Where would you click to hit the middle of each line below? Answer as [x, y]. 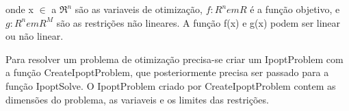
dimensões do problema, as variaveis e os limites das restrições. [137, 99]
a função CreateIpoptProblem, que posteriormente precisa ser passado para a [167, 72]
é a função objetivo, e [295, 9]
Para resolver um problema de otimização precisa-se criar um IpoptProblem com [174, 59]
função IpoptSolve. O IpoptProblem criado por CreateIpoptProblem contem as [171, 85]
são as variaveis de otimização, [139, 9]
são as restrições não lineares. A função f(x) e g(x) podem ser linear [198, 22]
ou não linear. [35, 36]
